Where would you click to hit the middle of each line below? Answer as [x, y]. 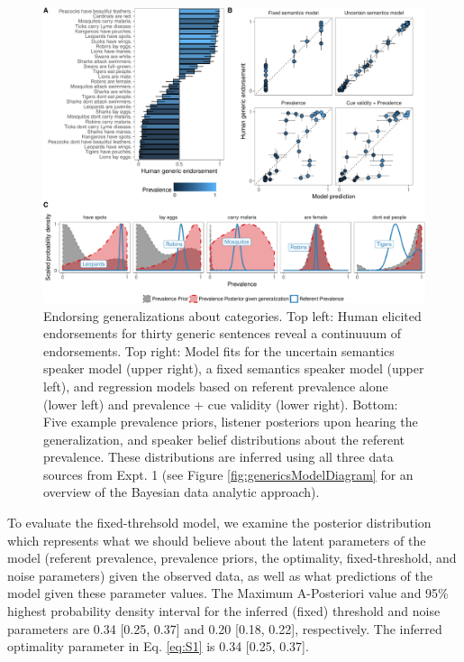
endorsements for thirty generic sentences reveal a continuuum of [223, 333]
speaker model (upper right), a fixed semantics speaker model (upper [234, 368]
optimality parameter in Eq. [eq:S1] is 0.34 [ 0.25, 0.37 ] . [158, 646]
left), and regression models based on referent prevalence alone [216, 386]
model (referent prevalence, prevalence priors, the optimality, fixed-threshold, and [232, 558]
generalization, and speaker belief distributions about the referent [224, 439]
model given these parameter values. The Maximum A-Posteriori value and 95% [228, 593]
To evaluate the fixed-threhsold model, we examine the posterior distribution [219, 523]
